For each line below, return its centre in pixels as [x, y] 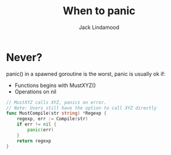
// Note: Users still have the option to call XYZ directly [82, 108]
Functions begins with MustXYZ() [55, 85]
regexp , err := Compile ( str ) [52, 119]
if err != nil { [37, 125]
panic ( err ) [41, 130]
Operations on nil [35, 91]
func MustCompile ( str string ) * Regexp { [57, 114]
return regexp [34, 141]
